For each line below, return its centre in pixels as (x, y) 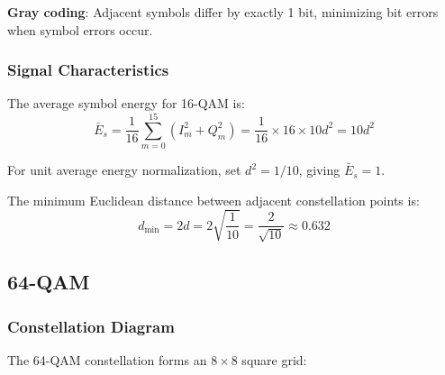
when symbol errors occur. (80, 29)
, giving (319, 170)
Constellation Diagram (91, 326)
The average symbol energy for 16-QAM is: (126, 103)
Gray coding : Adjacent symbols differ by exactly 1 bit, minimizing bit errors (223, 12)
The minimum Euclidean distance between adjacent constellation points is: (213, 200)
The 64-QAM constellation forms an (107, 359)
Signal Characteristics (88, 70)
